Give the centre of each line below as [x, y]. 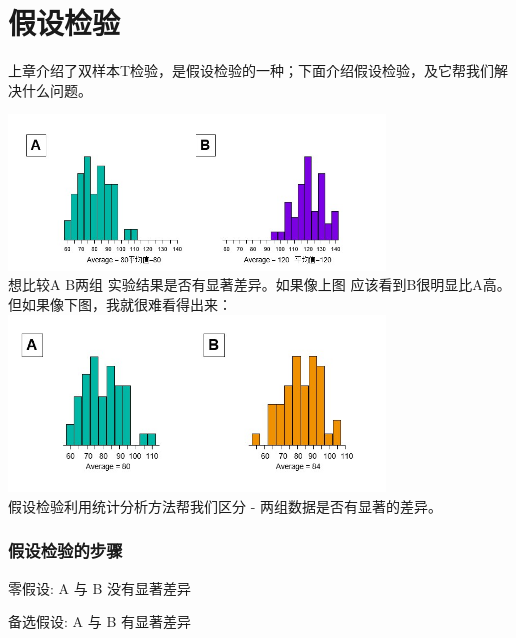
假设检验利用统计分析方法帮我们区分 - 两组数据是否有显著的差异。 [225, 505]
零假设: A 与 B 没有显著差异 [99, 587]
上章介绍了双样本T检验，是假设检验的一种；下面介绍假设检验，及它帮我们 [251, 70]
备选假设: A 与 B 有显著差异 [99, 621]
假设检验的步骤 [65, 550]
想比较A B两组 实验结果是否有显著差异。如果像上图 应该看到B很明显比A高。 [259, 284]
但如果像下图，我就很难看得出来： [120, 304]
